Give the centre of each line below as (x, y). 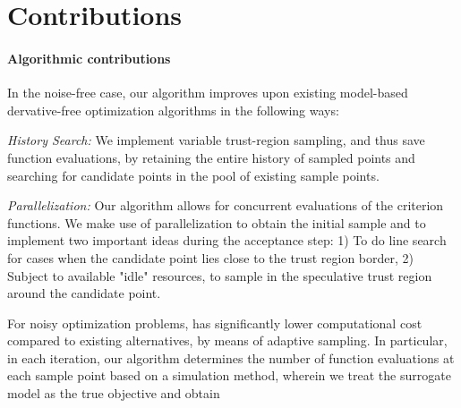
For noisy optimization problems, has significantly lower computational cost (215, 323)
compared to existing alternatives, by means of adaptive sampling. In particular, (227, 340)
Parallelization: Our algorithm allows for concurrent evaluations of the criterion (226, 205)
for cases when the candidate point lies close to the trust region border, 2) (211, 257)
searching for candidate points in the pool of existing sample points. (193, 175)
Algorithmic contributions (89, 58)
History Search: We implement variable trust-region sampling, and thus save (216, 140)
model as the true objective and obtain (114, 393)
